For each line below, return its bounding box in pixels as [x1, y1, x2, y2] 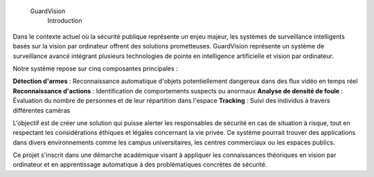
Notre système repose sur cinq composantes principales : [12, 64, 178, 73]
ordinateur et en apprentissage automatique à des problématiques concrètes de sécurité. [12, 160, 267, 169]
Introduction [47, 17, 82, 25]
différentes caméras [12, 106, 71, 114]
